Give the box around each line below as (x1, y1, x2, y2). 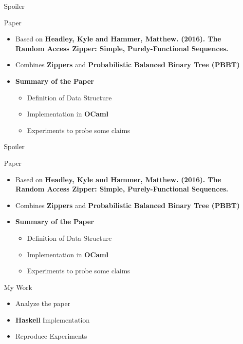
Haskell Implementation (15, 314, 90, 325)
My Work (4, 282, 33, 292)
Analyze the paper (15, 298, 71, 308)
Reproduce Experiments (15, 331, 87, 341)
